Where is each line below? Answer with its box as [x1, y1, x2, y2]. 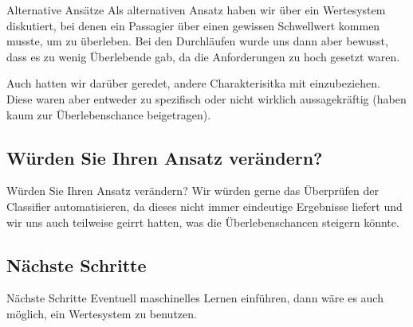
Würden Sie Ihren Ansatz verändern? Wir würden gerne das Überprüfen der [6, 182, 379, 199]
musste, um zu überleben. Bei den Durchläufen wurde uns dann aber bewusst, [6, 33, 388, 49]
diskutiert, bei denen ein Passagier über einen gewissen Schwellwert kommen [6, 17, 380, 33]
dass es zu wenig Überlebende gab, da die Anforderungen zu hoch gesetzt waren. [6, 48, 400, 64]
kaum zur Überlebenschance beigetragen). [6, 106, 211, 123]
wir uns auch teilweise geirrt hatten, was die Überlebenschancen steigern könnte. [6, 213, 399, 230]
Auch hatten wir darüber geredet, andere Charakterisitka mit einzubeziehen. [6, 75, 380, 91]
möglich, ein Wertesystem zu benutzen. [6, 305, 197, 321]
